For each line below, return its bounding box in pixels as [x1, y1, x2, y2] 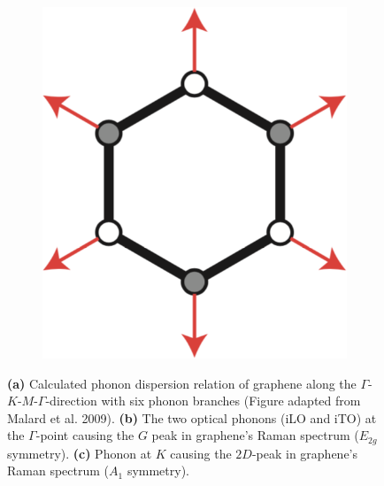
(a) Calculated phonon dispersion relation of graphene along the [7, 374, 357, 392]
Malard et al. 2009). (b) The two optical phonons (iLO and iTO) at [7, 408, 377, 427]
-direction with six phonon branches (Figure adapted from [45, 391, 361, 410]
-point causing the [35, 426, 134, 444]
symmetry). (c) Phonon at [7, 444, 152, 462]
